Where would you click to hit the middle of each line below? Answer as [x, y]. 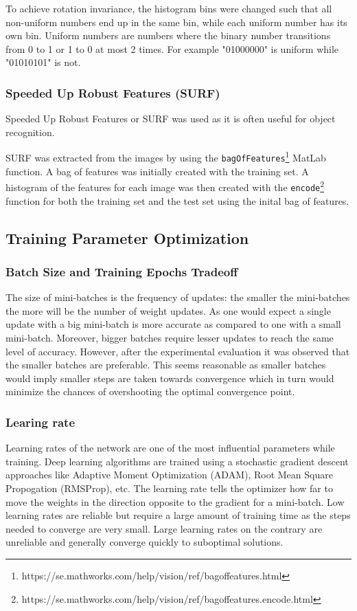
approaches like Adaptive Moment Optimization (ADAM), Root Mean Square [169, 475]
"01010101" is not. [43, 62]
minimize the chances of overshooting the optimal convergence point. [150, 391]
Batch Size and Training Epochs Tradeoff [122, 271]
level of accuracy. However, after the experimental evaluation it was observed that [178, 351]
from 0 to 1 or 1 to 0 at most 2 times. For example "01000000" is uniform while [172, 48]
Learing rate [41, 422]
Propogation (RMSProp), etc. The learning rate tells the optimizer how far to [169, 488]
